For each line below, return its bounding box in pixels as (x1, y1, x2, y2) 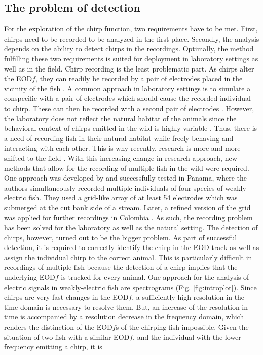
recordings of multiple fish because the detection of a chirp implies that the (4, 262, 238, 272)
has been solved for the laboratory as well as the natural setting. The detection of (4, 222, 258, 233)
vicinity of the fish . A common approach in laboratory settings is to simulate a (4, 83, 251, 93)
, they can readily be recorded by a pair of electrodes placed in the (35, 73, 243, 84)
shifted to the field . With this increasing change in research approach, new (4, 152, 237, 163)
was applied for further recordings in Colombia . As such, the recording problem (4, 212, 253, 223)
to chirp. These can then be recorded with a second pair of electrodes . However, (4, 102, 254, 113)
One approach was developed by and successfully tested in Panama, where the (4, 172, 247, 183)
